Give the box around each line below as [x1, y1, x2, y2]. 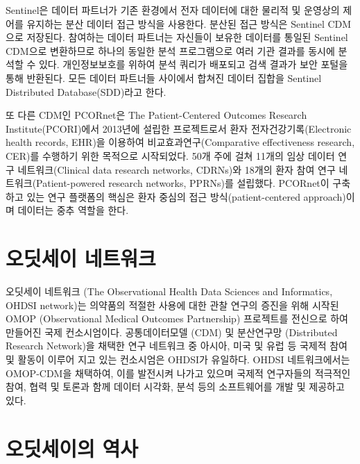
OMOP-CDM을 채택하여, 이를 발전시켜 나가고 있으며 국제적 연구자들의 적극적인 [6, 365, 351, 380]
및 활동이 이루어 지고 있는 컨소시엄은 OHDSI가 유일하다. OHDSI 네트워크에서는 [6, 352, 350, 366]
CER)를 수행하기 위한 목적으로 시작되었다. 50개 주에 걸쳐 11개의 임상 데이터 [6, 148, 335, 163]
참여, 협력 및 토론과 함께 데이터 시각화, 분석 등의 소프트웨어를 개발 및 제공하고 [6, 379, 345, 394]
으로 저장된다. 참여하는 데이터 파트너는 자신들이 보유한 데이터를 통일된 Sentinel [6, 30, 348, 44]
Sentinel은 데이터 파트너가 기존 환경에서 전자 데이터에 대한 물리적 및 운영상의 [6, 3, 340, 17]
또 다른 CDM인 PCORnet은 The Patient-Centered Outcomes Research [6, 108, 307, 122]
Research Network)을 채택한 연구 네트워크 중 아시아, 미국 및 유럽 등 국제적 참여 [6, 338, 348, 353]
